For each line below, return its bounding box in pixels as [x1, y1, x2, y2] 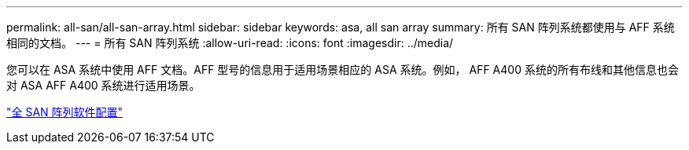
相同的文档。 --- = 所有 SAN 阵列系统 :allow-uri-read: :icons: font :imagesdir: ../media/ [6, 36, 454, 49]
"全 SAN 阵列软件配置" [6, 105, 123, 119]
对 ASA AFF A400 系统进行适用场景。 [6, 79, 201, 92]
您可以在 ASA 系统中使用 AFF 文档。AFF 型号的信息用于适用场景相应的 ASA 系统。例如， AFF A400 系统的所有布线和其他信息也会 [6, 63, 679, 76]
